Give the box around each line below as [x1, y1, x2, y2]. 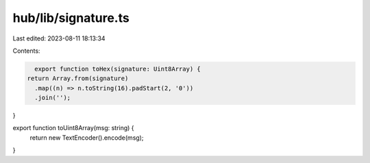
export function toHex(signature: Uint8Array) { [34, 65, 201, 73]
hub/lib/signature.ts [12, 10, 129, 25]
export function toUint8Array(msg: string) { [12, 124, 134, 132]
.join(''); [34, 94, 71, 102]
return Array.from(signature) [27, 75, 129, 82]
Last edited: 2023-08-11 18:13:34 [12, 34, 106, 42]
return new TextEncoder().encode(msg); [29, 134, 144, 142]
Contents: [12, 47, 40, 55]
